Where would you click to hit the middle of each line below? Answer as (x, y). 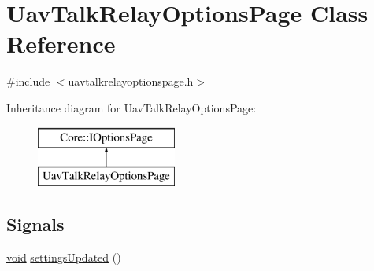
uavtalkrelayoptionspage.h (131, 81)
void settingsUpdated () (64, 256)
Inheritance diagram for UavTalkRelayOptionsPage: (131, 107)
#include (28, 81)
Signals (35, 224)
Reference (61, 44)
